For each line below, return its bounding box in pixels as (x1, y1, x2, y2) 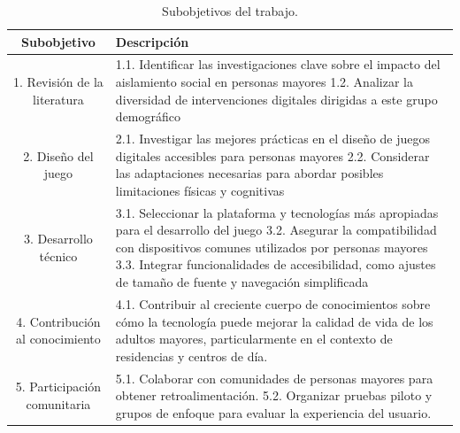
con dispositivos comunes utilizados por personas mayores (115, 237, 428, 256)
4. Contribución (16, 312, 101, 330)
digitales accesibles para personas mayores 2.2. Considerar (115, 146, 430, 165)
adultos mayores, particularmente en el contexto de (115, 329, 393, 348)
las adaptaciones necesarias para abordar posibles (115, 164, 384, 182)
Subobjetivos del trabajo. (162, 2, 298, 19)
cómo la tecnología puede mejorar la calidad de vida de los (115, 312, 433, 330)
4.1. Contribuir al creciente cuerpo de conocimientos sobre (115, 294, 431, 313)
